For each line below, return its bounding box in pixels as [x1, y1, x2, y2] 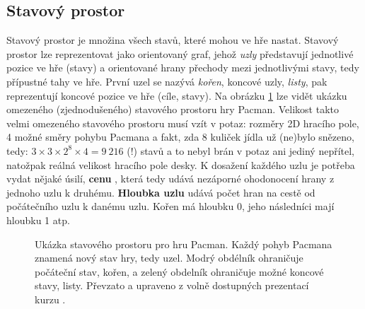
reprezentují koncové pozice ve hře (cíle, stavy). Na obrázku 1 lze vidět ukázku [6, 88, 347, 103]
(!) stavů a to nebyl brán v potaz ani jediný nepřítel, [127, 143, 354, 158]
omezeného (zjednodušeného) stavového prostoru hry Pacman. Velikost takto [6, 102, 340, 117]
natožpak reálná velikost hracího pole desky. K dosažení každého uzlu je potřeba [6, 157, 355, 172]
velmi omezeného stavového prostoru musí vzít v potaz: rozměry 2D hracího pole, [6, 115, 359, 130]
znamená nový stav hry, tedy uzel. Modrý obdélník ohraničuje [35, 250, 303, 265]
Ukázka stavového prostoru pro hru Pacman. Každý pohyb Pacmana [35, 236, 332, 251]
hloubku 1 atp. [6, 212, 70, 227]
